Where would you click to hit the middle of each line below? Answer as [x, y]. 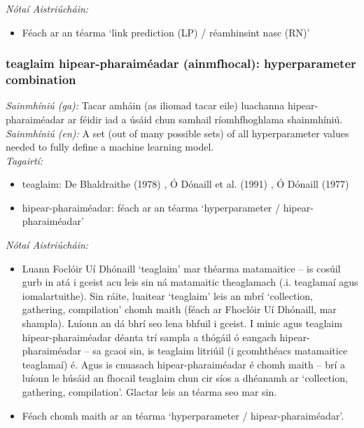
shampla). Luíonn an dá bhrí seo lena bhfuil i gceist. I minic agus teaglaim [182, 323]
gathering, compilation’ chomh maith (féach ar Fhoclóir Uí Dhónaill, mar [179, 309]
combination [41, 80]
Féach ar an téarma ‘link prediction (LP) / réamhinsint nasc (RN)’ [166, 32]
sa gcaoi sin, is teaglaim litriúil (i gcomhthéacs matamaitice [220, 351]
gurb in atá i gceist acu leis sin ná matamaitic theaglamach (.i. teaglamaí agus [190, 282]
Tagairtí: [24, 160]
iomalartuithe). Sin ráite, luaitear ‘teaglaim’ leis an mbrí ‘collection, [168, 295]
